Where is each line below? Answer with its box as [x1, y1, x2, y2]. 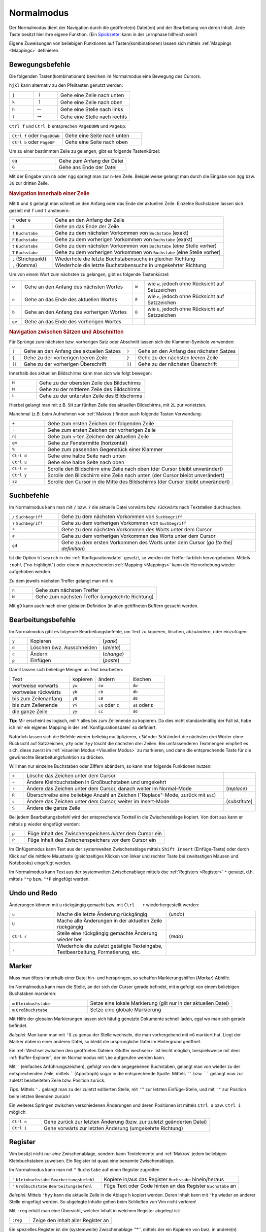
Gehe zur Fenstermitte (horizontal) [47, 439, 128, 446]
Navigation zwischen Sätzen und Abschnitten [9, 328, 124, 335]
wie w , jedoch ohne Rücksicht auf [147, 280, 224, 287]
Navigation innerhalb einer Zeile [9, 190, 90, 197]
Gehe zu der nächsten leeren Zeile [138, 354, 218, 361]
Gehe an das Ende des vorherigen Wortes [24, 318, 122, 325]
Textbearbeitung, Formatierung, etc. [57, 949, 141, 956]
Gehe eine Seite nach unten [65, 132, 130, 139]
